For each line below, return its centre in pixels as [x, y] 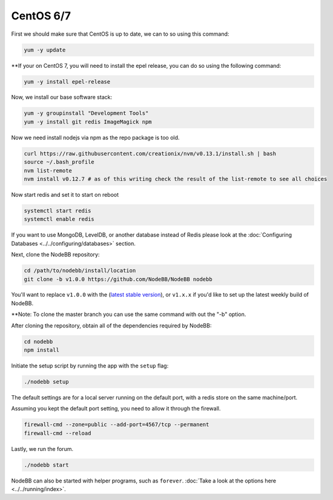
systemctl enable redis [59, 219]
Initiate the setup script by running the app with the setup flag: [90, 366]
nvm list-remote [48, 170]
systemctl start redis [58, 211]
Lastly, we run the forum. [42, 449]
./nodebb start [46, 465]
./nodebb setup [46, 382]
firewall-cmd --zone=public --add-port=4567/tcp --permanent [117, 425]
